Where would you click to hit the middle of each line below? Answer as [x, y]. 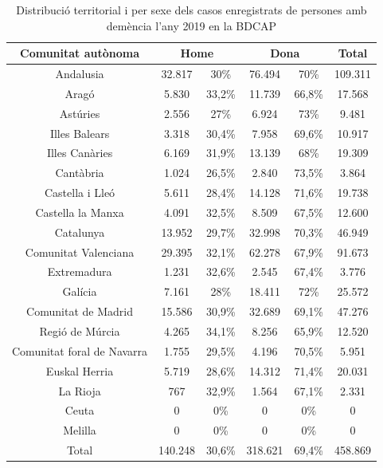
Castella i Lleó [80, 193]
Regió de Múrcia [80, 331]
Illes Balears [80, 133]
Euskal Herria [80, 370]
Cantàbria [80, 173]
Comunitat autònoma [80, 53]
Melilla [80, 430]
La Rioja [80, 390]
